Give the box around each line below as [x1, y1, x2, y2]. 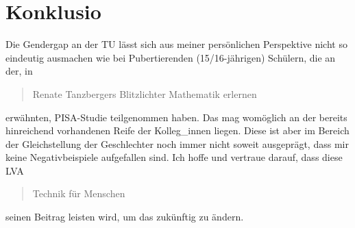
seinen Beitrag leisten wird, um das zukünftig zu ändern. [5, 210, 244, 224]
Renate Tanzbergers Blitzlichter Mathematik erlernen [32, 86, 257, 101]
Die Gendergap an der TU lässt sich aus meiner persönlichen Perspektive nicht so [5, 37, 347, 51]
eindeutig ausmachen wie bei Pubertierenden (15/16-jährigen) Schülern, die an [5, 50, 336, 64]
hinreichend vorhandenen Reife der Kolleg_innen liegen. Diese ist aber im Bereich [5, 123, 350, 138]
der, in [5, 64, 33, 78]
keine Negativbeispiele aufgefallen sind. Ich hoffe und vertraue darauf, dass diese [5, 150, 343, 164]
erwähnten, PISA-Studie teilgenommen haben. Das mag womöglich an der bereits [5, 110, 347, 124]
